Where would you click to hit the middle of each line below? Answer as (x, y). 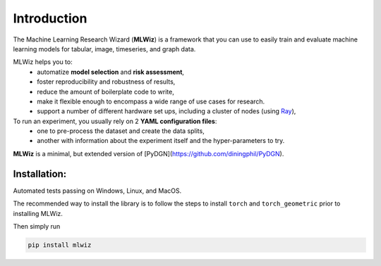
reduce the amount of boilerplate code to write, (105, 91)
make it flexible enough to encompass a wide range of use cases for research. (151, 101)
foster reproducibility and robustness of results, (106, 82)
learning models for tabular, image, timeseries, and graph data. (104, 49)
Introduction (50, 18)
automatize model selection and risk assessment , (111, 72)
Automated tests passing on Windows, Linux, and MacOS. (97, 191)
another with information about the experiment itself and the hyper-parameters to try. (161, 141)
